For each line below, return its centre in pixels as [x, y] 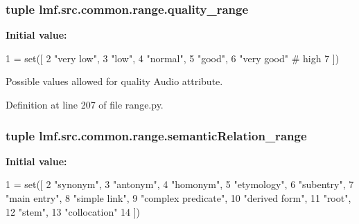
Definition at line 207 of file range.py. [85, 104]
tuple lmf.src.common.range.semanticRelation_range [156, 135]
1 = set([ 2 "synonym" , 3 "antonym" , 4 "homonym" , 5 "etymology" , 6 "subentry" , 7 [180, 184]
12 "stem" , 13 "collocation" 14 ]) [73, 211]
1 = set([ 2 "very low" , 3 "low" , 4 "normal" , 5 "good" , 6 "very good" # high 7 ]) [173, 58]
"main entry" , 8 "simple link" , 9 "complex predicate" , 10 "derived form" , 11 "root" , [178, 198]
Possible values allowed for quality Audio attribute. [114, 81]
